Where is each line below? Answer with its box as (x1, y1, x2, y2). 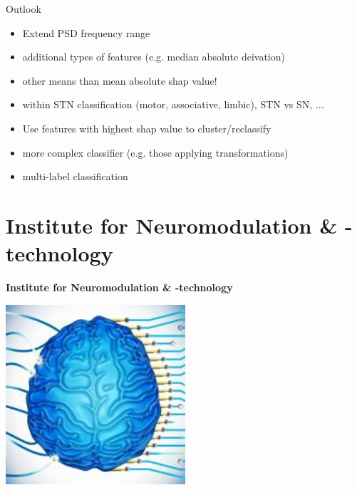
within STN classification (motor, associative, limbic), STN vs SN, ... (22, 97, 324, 112)
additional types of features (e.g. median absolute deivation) (22, 49, 285, 64)
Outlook (6, 1, 41, 16)
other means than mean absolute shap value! (22, 73, 217, 88)
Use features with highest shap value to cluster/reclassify (22, 120, 271, 135)
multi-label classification (22, 169, 128, 184)
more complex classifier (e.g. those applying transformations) (22, 145, 289, 160)
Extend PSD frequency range (22, 25, 150, 40)
